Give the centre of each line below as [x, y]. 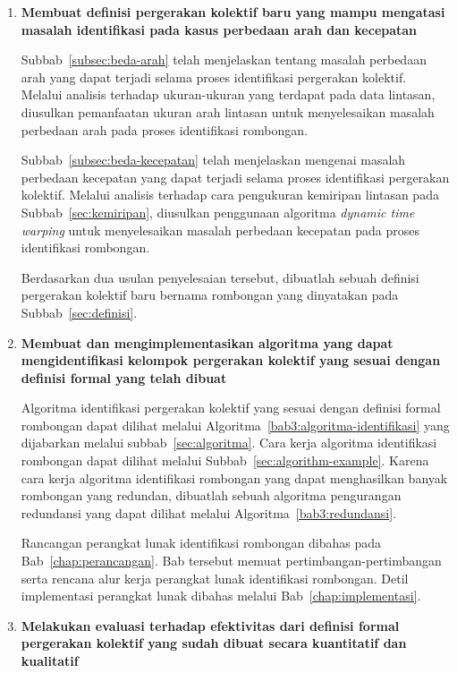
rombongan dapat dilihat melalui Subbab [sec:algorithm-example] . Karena [225, 460]
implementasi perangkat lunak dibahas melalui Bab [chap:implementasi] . [221, 596]
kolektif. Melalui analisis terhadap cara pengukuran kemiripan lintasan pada [230, 195]
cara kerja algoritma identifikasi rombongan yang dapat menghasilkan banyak [234, 477]
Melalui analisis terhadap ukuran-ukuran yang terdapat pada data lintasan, [228, 94]
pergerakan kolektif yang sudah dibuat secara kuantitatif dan [214, 643]
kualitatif [50, 660]
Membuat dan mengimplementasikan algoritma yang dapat [207, 342]
